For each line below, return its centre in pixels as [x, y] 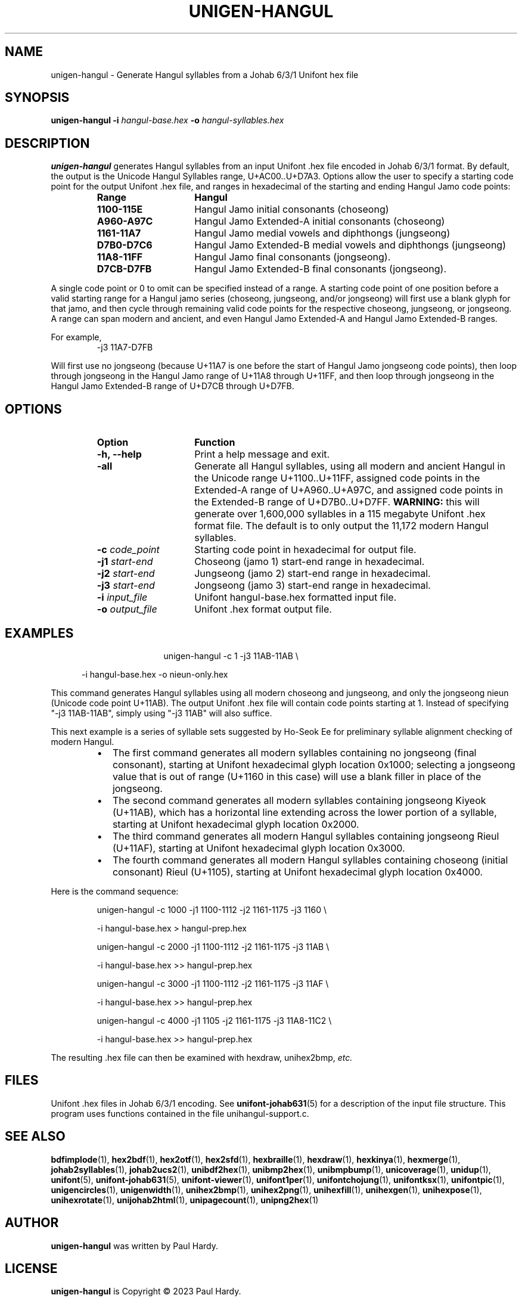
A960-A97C [125, 221]
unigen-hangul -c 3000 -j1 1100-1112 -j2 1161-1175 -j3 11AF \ [213, 983]
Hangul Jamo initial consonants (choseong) [292, 209]
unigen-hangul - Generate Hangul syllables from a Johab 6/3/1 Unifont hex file [205, 74]
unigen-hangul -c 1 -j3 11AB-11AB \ [231, 656]
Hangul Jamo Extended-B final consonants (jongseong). [321, 269]
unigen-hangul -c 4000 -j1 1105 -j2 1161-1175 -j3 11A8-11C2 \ [214, 1020]
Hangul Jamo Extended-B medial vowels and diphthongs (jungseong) [350, 245]
